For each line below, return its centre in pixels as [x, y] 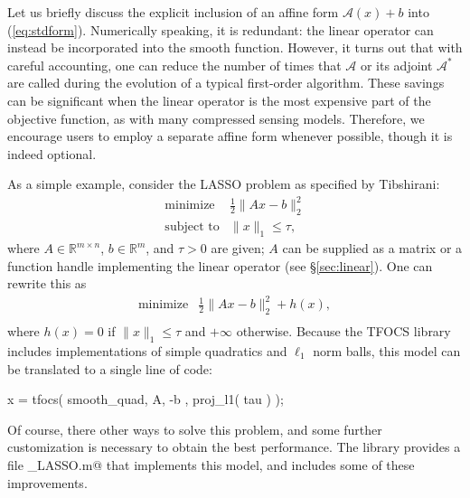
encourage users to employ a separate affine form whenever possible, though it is [230, 136]
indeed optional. [52, 153]
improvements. [47, 482]
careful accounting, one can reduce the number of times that [174, 65]
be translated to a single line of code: [110, 368]
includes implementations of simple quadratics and [147, 351]
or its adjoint [396, 65]
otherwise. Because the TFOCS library [343, 331]
